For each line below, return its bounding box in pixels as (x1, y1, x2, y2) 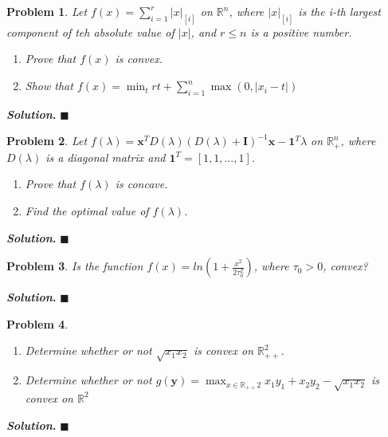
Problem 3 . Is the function (6, 258, 143, 274)
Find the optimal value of (25, 203, 149, 219)
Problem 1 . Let (6, 3, 88, 19)
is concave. (115, 175, 168, 192)
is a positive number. (250, 23, 352, 40)
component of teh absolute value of (6, 23, 174, 40)
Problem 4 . (6, 315, 69, 332)
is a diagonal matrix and (45, 148, 166, 165)
